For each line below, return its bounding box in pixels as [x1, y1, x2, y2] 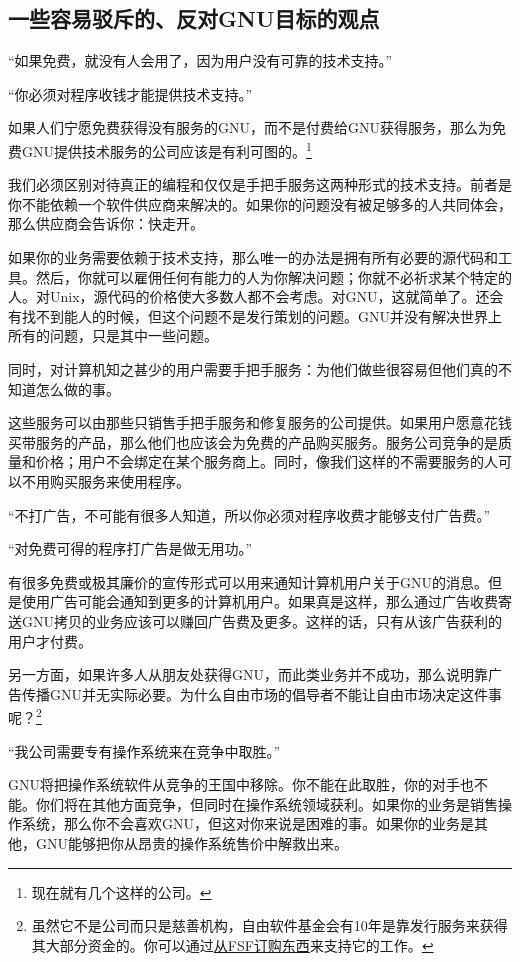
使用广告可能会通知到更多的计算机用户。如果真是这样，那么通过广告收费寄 [21, 591, 512, 612]
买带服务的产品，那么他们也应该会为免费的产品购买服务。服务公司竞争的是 [8, 431, 498, 452]
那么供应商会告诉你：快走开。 [8, 213, 204, 234]
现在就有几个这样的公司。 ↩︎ [31, 881, 212, 902]
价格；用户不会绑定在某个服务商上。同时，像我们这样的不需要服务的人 [35, 451, 498, 472]
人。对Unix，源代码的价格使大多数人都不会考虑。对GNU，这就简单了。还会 [8, 286, 504, 307]
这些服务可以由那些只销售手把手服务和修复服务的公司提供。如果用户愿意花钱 [8, 412, 512, 433]
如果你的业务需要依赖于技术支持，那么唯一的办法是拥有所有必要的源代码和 [8, 247, 498, 268]
